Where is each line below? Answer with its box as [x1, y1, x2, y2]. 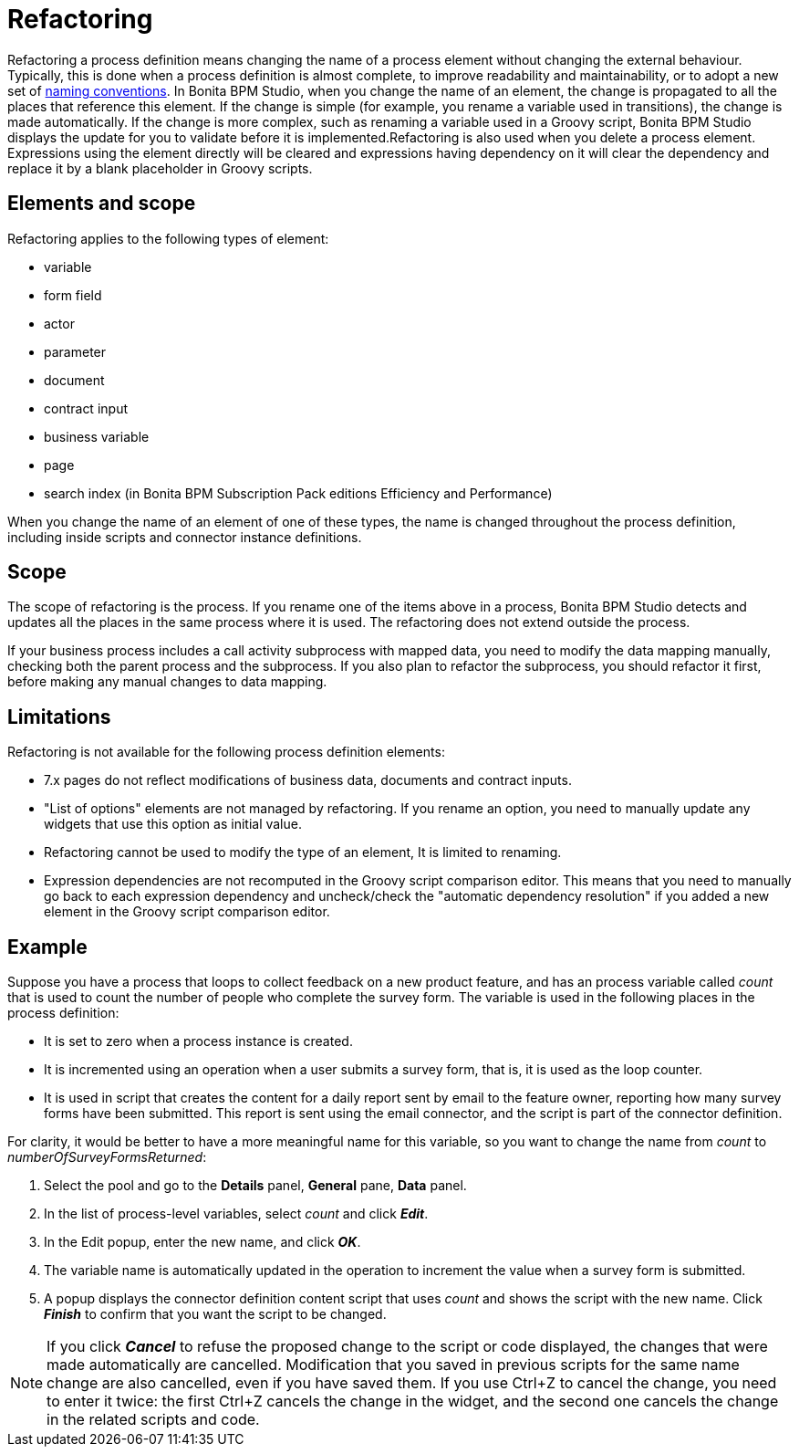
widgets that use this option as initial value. [44, 816, 302, 832]
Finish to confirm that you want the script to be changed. [44, 1306, 387, 1323]
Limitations [7, 705, 111, 728]
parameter [44, 343, 107, 360]
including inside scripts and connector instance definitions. [7, 528, 362, 545]
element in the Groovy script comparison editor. [44, 904, 330, 920]
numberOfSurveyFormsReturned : [7, 1149, 207, 1166]
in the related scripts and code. [47, 1410, 260, 1429]
